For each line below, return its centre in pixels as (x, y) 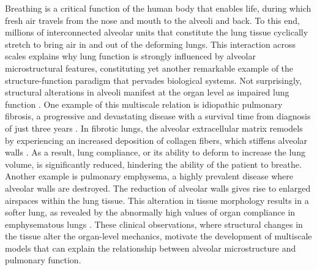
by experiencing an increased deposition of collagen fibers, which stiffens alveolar (156, 140)
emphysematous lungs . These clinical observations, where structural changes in (154, 224)
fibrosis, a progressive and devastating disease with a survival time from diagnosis (158, 116)
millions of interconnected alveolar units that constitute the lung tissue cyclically (157, 32)
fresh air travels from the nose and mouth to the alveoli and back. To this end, (152, 20)
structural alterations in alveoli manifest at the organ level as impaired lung (147, 92)
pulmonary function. (43, 260)
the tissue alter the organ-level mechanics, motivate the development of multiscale (158, 236)
